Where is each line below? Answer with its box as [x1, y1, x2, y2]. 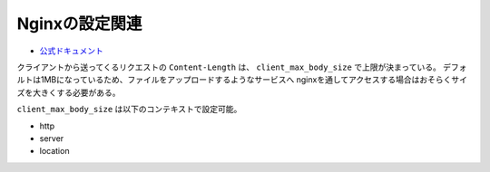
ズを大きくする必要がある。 [16, 87, 121, 98]
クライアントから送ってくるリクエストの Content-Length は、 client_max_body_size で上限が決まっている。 [16, 62, 442, 72]
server [39, 132, 64, 144]
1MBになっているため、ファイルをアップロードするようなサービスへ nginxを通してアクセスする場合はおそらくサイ [40, 74, 467, 85]
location [39, 146, 70, 157]
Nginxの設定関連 [16, 14, 142, 33]
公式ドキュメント [39, 45, 103, 56]
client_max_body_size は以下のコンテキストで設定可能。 [16, 104, 242, 115]
